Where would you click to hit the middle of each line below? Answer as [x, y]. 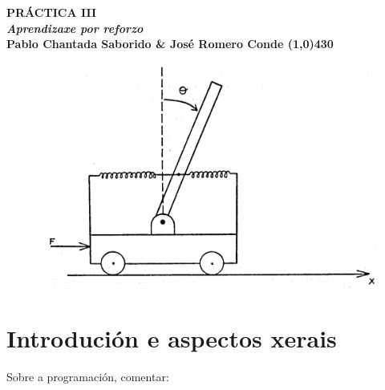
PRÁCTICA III [52, 12]
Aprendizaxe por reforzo [75, 28]
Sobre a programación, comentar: [88, 377]
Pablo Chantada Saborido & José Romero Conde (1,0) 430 [170, 44]
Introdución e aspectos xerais [172, 338]
